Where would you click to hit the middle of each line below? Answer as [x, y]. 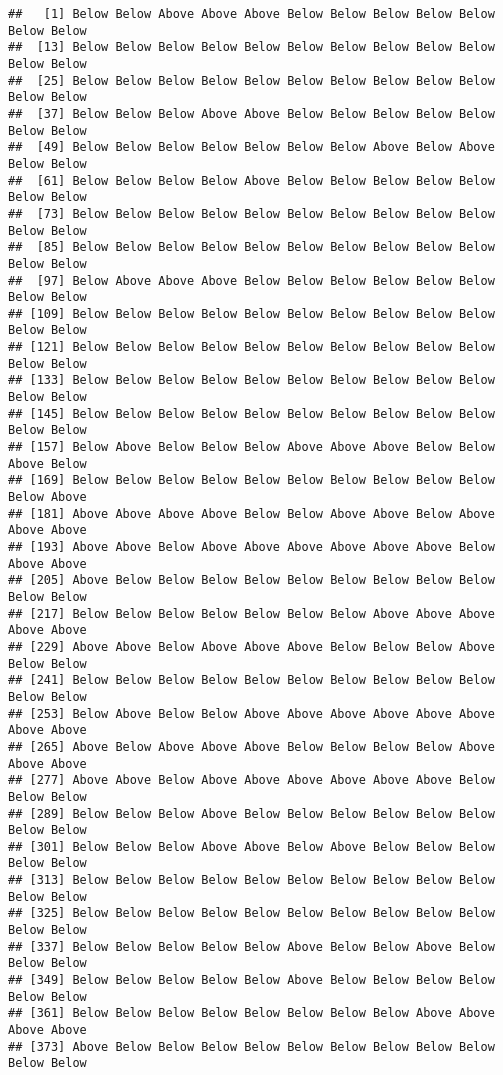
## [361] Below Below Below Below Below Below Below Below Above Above [251, 1013]
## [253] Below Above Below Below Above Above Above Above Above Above [251, 713]
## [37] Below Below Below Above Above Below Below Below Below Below [251, 113]
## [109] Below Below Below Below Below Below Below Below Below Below [251, 313]
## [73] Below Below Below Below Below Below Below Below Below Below [251, 213]
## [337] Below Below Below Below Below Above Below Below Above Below [251, 946]
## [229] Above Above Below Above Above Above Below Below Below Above [251, 646]
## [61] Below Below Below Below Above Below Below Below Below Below [251, 180]
